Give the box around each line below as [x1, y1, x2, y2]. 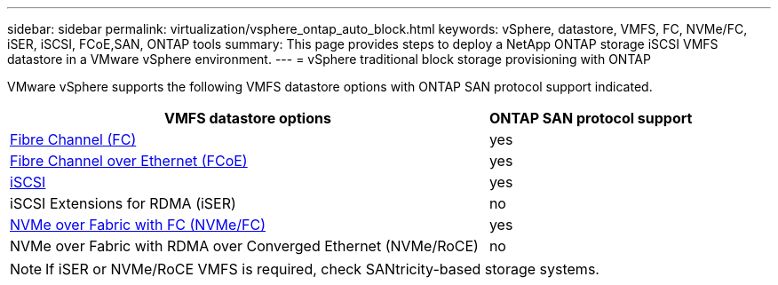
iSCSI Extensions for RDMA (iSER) [10, 194, 236, 212]
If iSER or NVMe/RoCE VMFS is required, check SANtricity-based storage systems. [45, 260, 599, 278]
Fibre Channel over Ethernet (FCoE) [10, 152, 248, 170]
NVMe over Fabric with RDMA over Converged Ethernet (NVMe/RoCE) [10, 237, 479, 255]
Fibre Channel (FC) [10, 131, 137, 148]
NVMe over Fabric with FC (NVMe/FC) [10, 216, 266, 234]
